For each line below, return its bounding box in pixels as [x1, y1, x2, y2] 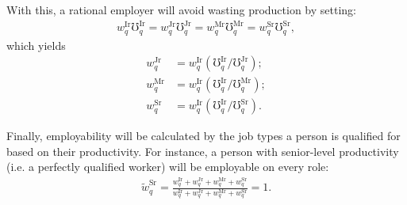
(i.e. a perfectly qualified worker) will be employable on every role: [6, 158, 329, 175]
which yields [6, 36, 66, 53]
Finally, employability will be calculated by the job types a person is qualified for [6, 127, 401, 144]
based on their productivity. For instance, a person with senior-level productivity [6, 142, 399, 159]
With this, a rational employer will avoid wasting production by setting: [6, 2, 356, 17]
